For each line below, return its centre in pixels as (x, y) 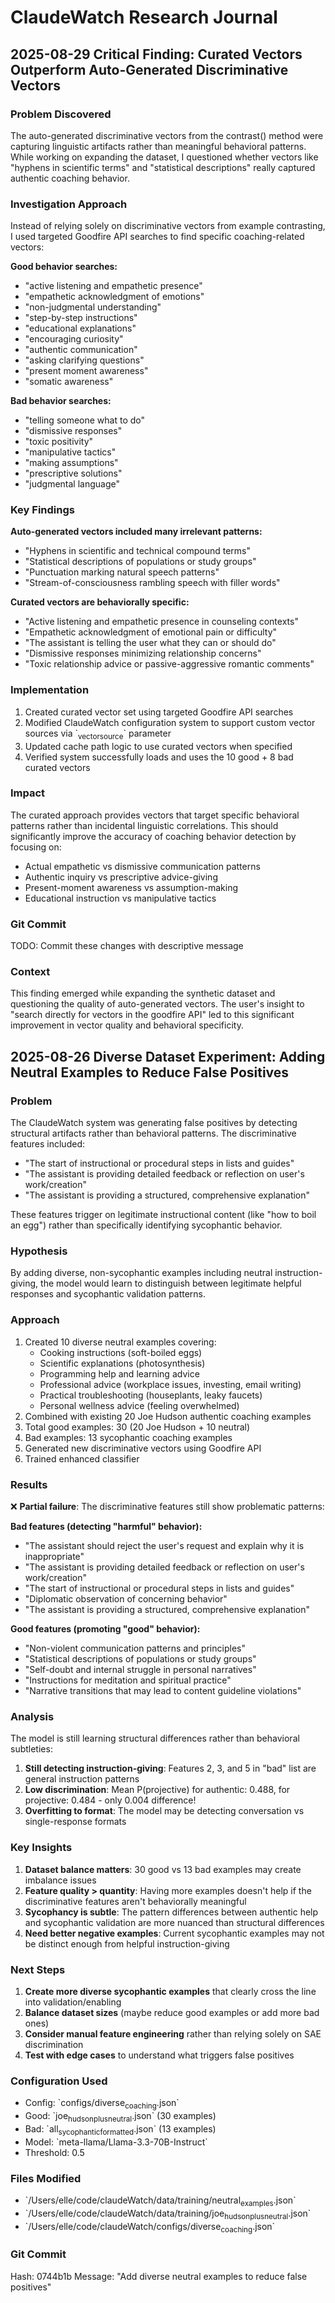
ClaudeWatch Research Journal (144, 17)
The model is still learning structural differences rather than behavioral (155, 1738)
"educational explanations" (80, 328)
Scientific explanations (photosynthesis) (122, 1363)
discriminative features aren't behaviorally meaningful (135, 1901)
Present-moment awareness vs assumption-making (131, 887)
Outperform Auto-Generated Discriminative (149, 69)
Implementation (50, 690)
